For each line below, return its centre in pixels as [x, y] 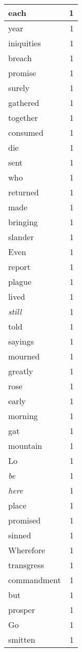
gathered [24, 103]
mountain [25, 446]
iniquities [25, 43]
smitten [22, 639]
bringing [23, 222]
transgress [26, 565]
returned [24, 192]
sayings [21, 341]
